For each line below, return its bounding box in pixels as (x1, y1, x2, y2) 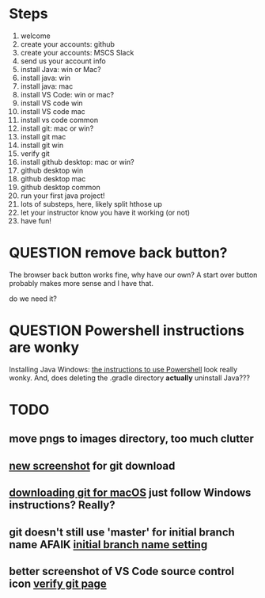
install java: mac (20, 81, 74, 91)
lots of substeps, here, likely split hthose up (20, 199, 163, 208)
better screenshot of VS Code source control (9, 564, 235, 578)
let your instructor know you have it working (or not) (20, 208, 191, 217)
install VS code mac (20, 106, 85, 116)
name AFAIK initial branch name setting (9, 538, 208, 551)
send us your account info (20, 56, 106, 66)
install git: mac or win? (20, 124, 94, 133)
